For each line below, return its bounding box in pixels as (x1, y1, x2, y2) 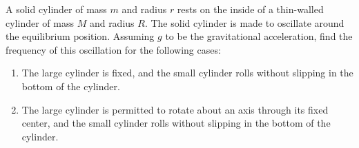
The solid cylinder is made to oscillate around (151, 15, 345, 30)
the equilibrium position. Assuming (6, 29, 155, 43)
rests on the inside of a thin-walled (177, 2, 324, 16)
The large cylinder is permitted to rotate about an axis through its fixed (21, 102, 329, 116)
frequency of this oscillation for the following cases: (6, 42, 221, 56)
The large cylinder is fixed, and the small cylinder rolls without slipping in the (21, 65, 353, 80)
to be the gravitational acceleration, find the (165, 29, 353, 43)
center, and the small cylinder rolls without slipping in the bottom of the (21, 116, 331, 130)
